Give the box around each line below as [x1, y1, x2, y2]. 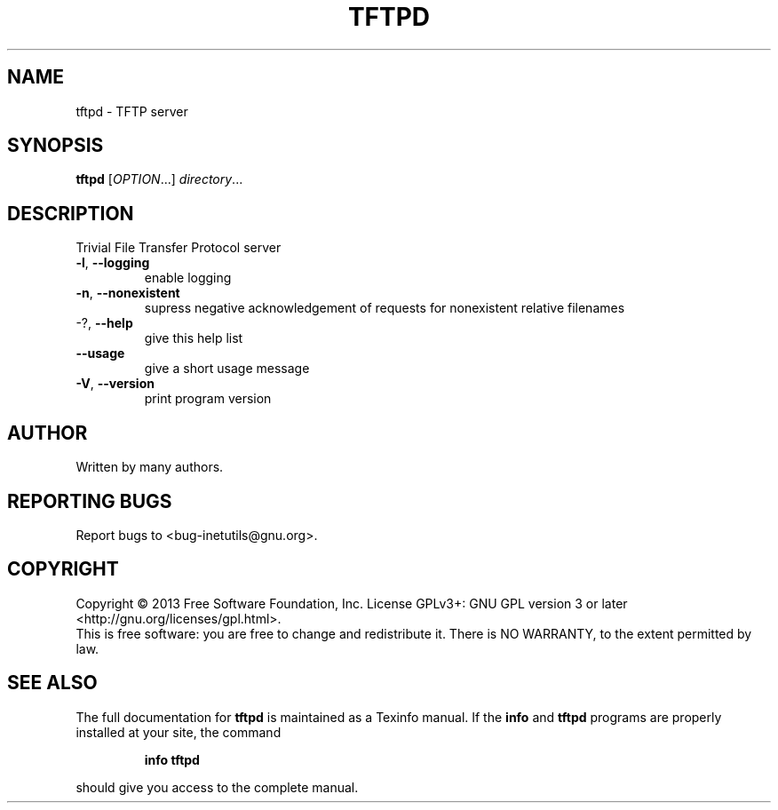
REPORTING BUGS [7, 489, 172, 512]
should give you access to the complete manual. [75, 779, 359, 795]
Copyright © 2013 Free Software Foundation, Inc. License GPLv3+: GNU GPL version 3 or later [75, 595, 628, 611]
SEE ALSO [7, 671, 98, 695]
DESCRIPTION [7, 202, 134, 225]
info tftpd [144, 751, 200, 767]
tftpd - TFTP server [75, 103, 188, 119]
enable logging [144, 270, 232, 286]
